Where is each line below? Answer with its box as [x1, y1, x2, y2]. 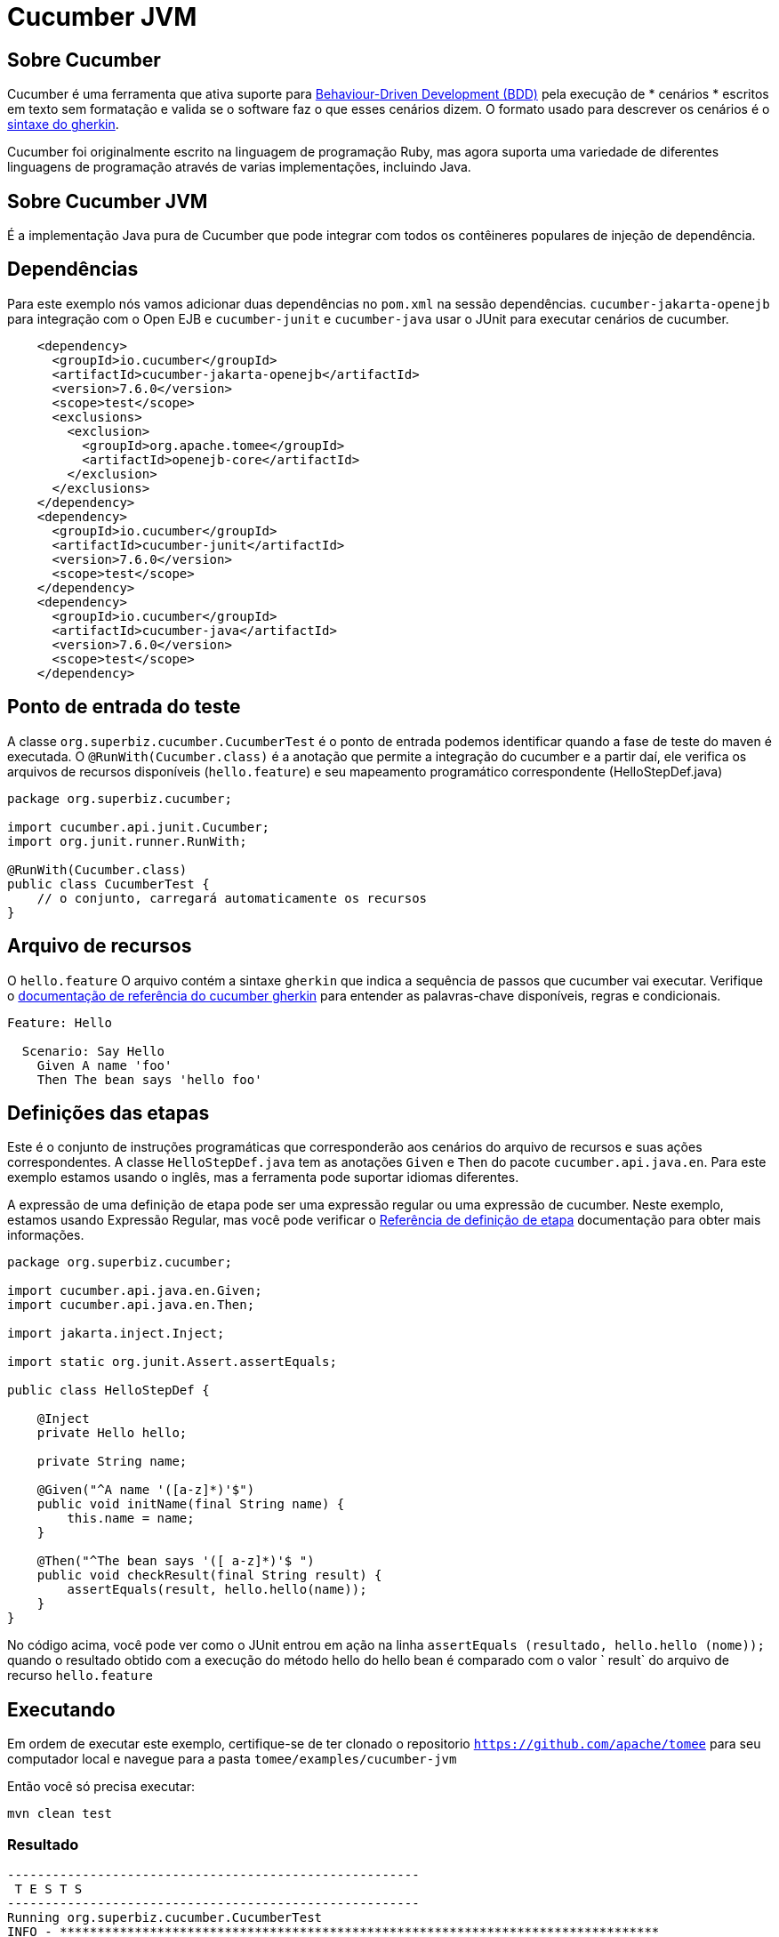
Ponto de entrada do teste [7, 695, 241, 719]
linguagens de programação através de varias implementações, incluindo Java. [7, 159, 471, 175]
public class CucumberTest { [7, 876, 210, 891]
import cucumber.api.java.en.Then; [7, 1298, 255, 1313]
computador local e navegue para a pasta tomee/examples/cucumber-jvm [7, 1751, 457, 1767]
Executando [7, 1698, 116, 1721]
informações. [7, 1227, 84, 1243]
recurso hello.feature [7, 1668, 154, 1684]
